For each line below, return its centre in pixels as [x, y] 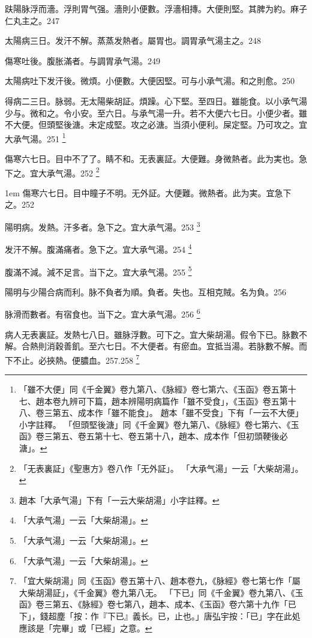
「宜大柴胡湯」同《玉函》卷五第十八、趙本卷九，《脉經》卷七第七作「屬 [160, 581]
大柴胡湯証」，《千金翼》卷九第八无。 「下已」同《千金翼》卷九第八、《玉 [161, 592]
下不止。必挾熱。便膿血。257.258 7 [72, 359]
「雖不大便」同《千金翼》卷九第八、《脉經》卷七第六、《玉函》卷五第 [153, 389]
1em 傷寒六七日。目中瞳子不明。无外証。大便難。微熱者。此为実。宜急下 [148, 192]
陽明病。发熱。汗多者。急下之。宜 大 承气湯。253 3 [103, 226]
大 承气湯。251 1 [35, 137]
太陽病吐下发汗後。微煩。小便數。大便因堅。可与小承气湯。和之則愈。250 [150, 81]
